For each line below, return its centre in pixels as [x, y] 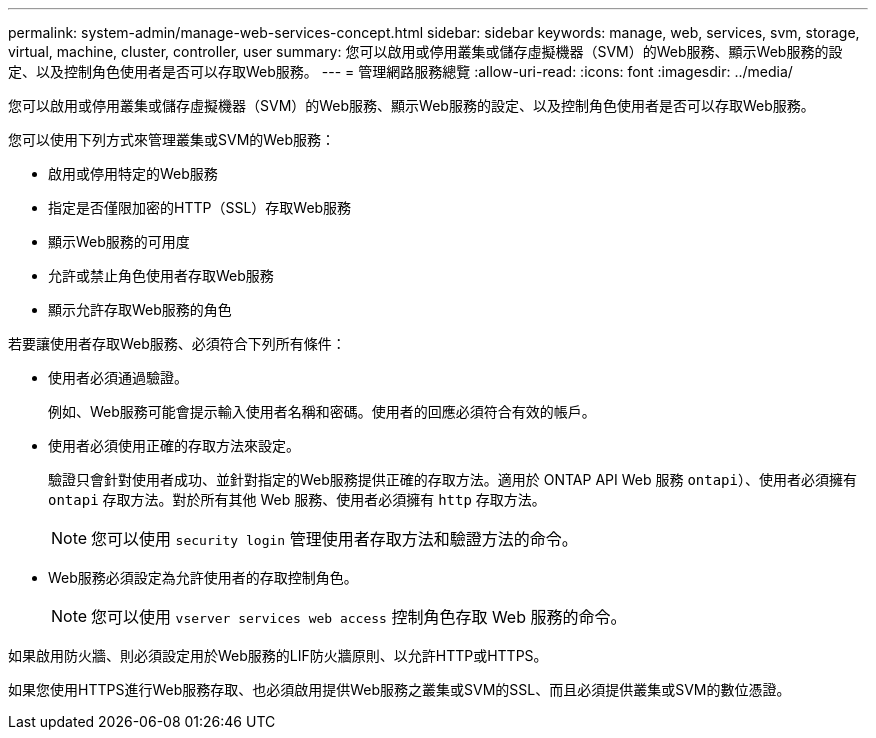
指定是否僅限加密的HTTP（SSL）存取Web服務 [200, 207]
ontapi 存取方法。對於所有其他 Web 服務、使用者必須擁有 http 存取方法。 [297, 499]
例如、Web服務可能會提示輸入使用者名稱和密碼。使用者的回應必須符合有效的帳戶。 [322, 411]
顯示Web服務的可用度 [119, 241]
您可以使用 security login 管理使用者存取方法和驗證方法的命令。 [334, 539]
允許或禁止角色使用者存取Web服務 [161, 275]
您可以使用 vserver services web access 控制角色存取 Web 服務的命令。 [359, 617]
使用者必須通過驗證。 [118, 377]
